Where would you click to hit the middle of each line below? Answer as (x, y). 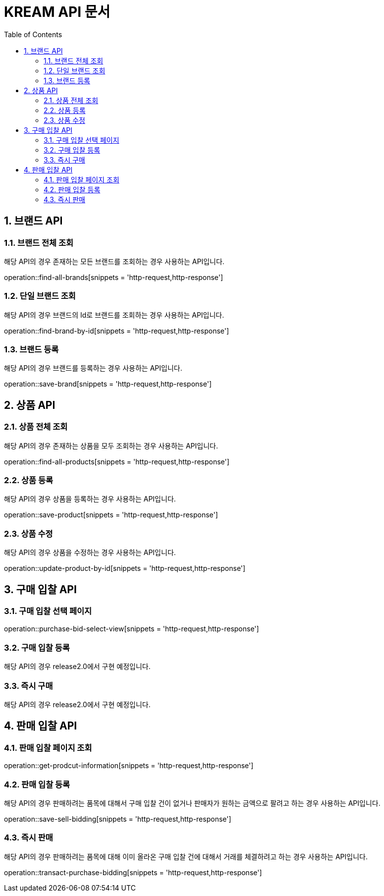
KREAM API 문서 (57, 12)
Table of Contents (33, 34)
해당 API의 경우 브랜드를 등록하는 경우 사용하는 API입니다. (93, 368)
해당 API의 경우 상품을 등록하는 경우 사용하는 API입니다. (90, 499)
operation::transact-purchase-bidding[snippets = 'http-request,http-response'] (133, 872)
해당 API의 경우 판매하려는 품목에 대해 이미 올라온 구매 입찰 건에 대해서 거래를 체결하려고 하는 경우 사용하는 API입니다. (186, 856)
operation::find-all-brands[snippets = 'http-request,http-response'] (114, 277)
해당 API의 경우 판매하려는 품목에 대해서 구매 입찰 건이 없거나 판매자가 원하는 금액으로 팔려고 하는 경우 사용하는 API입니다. (192, 803)
